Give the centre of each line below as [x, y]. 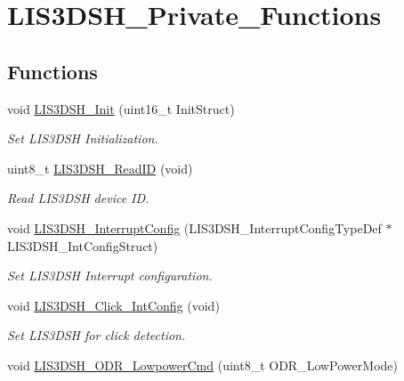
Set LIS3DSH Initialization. [83, 138]
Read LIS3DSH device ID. [78, 198]
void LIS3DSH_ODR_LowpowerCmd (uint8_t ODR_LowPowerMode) [202, 365]
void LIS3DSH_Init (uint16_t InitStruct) [121, 108]
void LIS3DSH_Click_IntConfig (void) [113, 305]
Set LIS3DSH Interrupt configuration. [110, 276]
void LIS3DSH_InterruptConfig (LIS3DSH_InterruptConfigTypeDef [194, 227]
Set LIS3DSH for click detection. [97, 335]
